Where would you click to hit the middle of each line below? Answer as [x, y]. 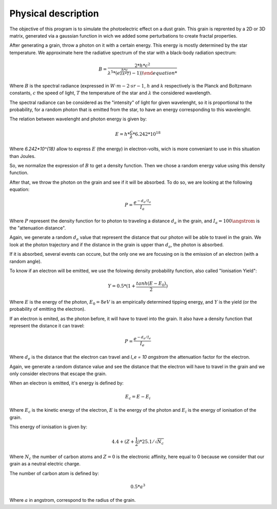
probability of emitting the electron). [47, 309]
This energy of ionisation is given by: [48, 427]
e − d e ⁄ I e [142, 338]
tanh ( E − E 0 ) [151, 284]
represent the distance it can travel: [47, 326]
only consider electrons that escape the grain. [58, 374]
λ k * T [125, 74]
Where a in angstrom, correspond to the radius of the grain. [73, 500]
